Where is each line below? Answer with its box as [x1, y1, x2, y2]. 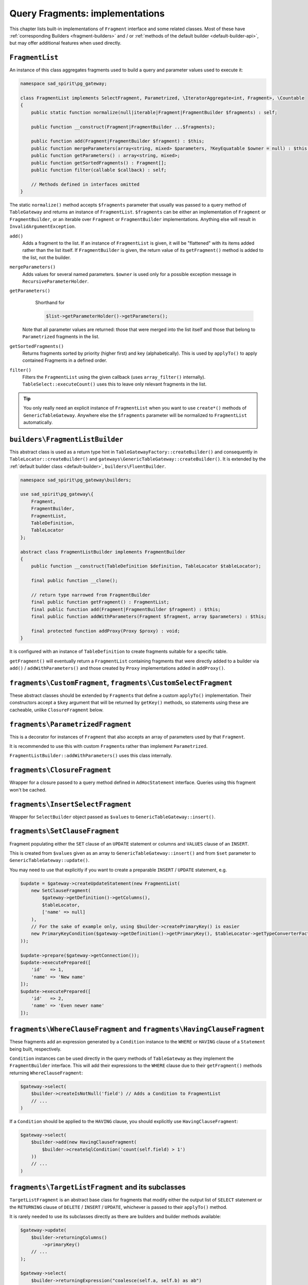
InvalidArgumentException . [9, 224, 76, 230]
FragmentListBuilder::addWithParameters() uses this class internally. [9, 752, 172, 759]
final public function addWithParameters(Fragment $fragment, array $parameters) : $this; [31, 614, 267, 619]
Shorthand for [35, 299, 65, 305]
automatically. [23, 419, 53, 426]
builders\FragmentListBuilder [9, 435, 124, 444]
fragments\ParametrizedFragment [9, 720, 132, 728]
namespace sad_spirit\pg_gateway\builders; [20, 477, 132, 483]
